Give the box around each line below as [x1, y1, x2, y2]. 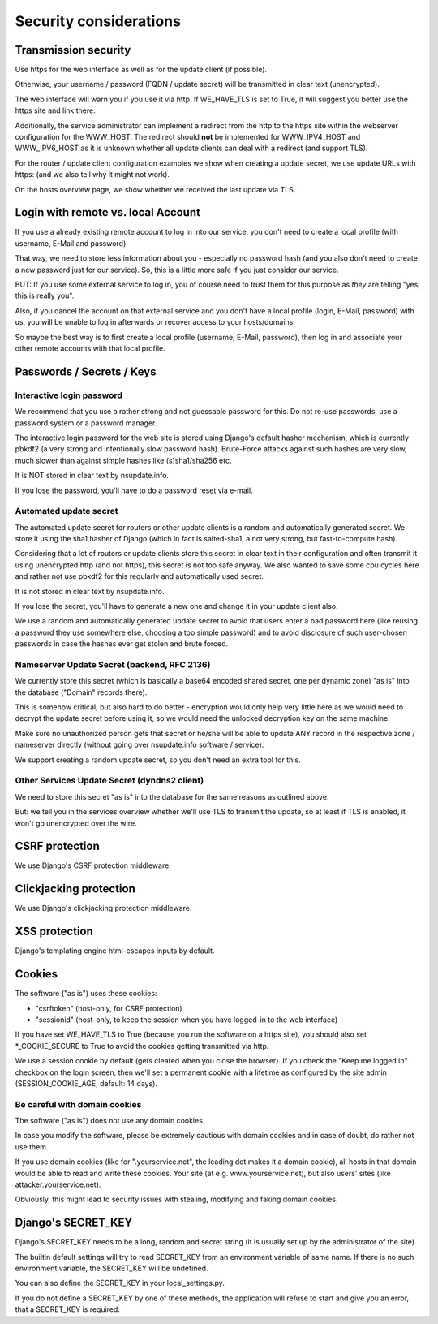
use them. [15, 1141, 49, 1152]
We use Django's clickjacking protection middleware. [15, 904, 192, 913]
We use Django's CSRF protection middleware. [15, 860, 172, 870]
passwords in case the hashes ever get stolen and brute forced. [15, 639, 229, 649]
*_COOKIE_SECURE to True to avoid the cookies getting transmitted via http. [15, 1041, 269, 1050]
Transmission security [15, 43, 131, 57]
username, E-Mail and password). [15, 238, 129, 248]
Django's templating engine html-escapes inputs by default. [15, 946, 215, 955]
